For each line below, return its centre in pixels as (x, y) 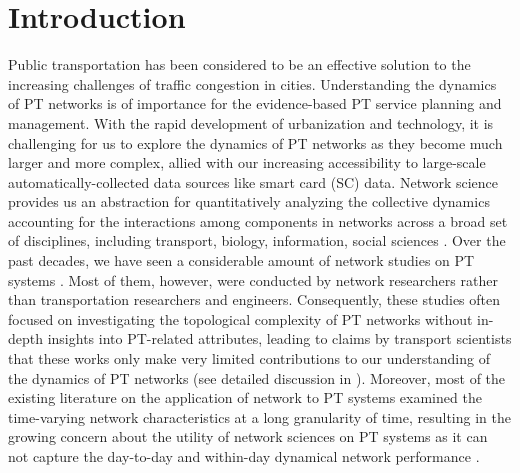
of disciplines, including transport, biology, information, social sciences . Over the (257, 240)
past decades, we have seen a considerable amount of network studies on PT (241, 260)
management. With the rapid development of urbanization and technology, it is (251, 122)
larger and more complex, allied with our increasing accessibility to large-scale (247, 162)
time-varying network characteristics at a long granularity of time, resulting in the (259, 416)
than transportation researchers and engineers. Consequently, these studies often (254, 299)
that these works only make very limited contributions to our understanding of (249, 358)
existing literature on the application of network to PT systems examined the (245, 397)
